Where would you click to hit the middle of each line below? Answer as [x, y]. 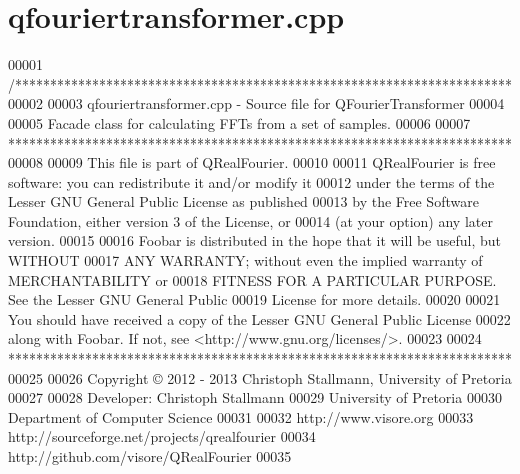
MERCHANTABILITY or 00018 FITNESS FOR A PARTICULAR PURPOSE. [252, 279]
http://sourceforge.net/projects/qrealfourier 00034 [162, 436]
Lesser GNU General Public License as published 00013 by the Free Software [243, 201]
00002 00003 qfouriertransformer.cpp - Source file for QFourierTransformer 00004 [256, 103]
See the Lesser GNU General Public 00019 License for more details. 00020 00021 [254, 299]
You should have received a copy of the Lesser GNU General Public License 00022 [259, 318]
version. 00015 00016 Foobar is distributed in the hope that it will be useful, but [255, 240]
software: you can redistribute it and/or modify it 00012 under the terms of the [251, 181]
